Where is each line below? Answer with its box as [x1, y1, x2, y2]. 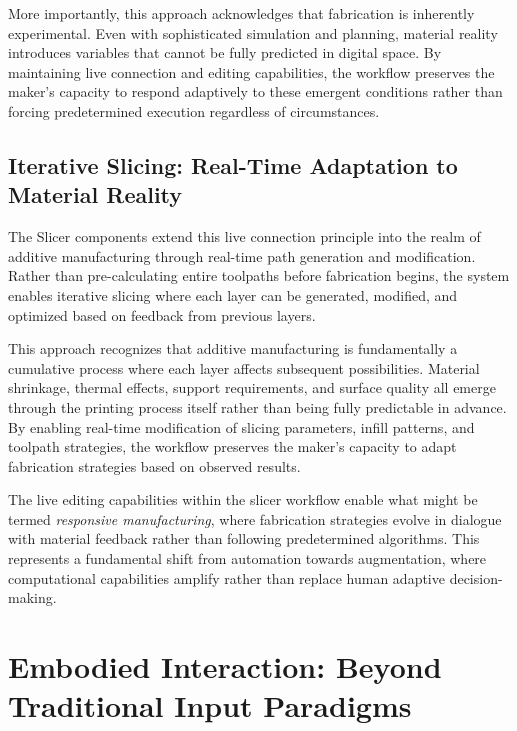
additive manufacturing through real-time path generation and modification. [8, 245, 476, 266]
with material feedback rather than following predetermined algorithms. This [8, 528, 480, 549]
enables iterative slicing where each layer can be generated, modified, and [8, 284, 458, 305]
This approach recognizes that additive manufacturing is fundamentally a [8, 338, 458, 359]
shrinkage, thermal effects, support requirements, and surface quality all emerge [8, 377, 496, 398]
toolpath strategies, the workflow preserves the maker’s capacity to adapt [8, 436, 457, 457]
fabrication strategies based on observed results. [8, 455, 301, 476]
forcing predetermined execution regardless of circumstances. [8, 100, 380, 121]
